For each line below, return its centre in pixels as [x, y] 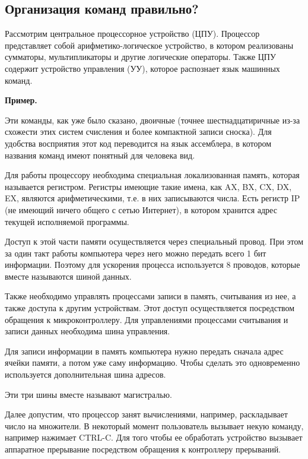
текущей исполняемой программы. [67, 221]
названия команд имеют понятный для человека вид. [100, 155]
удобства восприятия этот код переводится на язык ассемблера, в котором [138, 143]
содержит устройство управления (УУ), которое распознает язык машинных [142, 68]
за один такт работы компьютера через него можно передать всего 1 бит [136, 253]
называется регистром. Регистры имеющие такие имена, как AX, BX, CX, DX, [148, 186]
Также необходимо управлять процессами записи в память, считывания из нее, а [150, 296]
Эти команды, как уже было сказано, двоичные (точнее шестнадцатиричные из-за [153, 120]
